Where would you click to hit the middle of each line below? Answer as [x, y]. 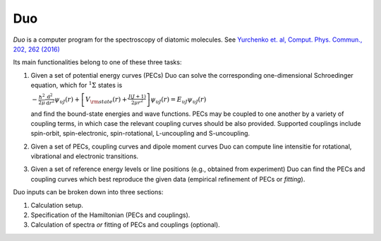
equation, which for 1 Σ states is [77, 85]
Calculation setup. [57, 205]
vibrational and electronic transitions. [85, 156]
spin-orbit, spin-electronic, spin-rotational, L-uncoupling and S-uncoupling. [140, 134]
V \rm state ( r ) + [106, 100]
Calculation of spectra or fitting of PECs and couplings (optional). [125, 225]
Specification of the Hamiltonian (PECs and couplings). [110, 215]
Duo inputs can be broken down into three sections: [88, 192]
